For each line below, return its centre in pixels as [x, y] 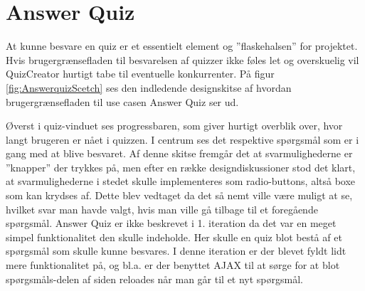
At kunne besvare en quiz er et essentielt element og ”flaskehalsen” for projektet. [182, 46]
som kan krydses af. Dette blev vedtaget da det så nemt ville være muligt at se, [179, 195]
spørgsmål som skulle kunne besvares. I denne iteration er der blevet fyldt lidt [176, 251]
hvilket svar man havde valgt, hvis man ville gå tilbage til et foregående [162, 209]
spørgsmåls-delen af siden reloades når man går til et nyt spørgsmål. [154, 279]
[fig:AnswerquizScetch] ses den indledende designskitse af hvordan [149, 87]
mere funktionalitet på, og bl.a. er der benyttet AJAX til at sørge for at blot [173, 265]
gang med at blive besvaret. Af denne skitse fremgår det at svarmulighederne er [179, 153]
